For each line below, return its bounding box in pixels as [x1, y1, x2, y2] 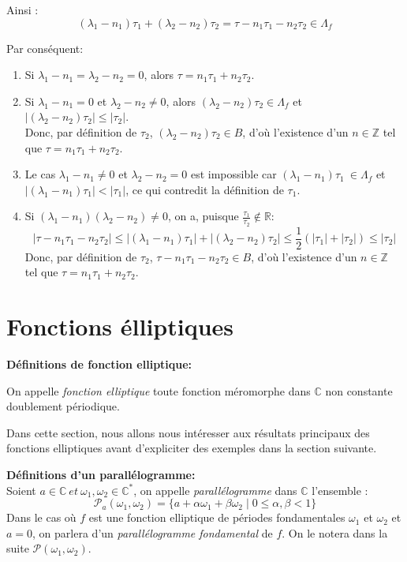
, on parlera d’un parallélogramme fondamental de [32, 524, 273, 541]
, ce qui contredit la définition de [125, 181, 284, 197]
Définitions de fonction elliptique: [6, 355, 192, 372]
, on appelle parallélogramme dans [133, 481, 297, 498]
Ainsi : [6, 2, 39, 17]
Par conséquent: [6, 39, 84, 56]
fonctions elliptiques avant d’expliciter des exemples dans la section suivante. [6, 440, 377, 456]
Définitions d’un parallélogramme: [6, 466, 196, 482]
